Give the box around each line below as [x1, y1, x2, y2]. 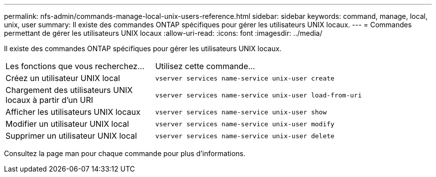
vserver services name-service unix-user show [155, 108, 327, 116]
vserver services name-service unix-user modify [155, 120, 334, 128]
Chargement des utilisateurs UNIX [5, 85, 133, 95]
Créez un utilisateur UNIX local [5, 73, 120, 83]
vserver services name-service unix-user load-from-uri [155, 91, 362, 99]
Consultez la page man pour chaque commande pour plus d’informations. [4, 149, 246, 158]
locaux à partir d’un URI [5, 95, 94, 105]
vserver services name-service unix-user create [155, 74, 334, 82]
